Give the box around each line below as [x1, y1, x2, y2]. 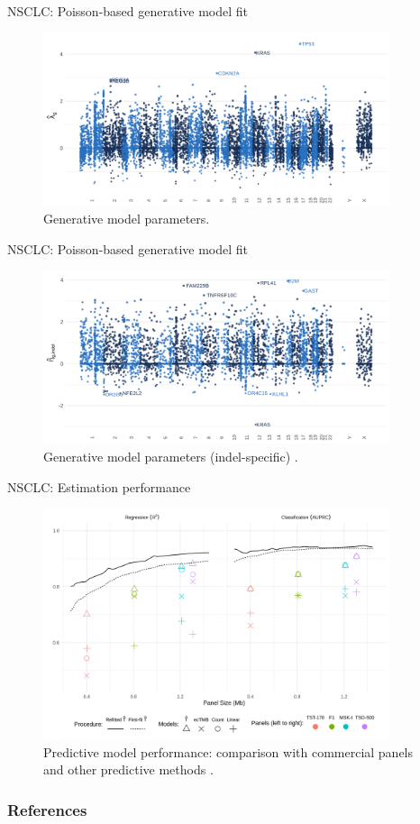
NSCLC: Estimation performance [7, 477, 191, 496]
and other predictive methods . [43, 760, 214, 779]
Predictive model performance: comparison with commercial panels [43, 742, 414, 761]
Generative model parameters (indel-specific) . [43, 446, 298, 465]
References [7, 798, 87, 820]
